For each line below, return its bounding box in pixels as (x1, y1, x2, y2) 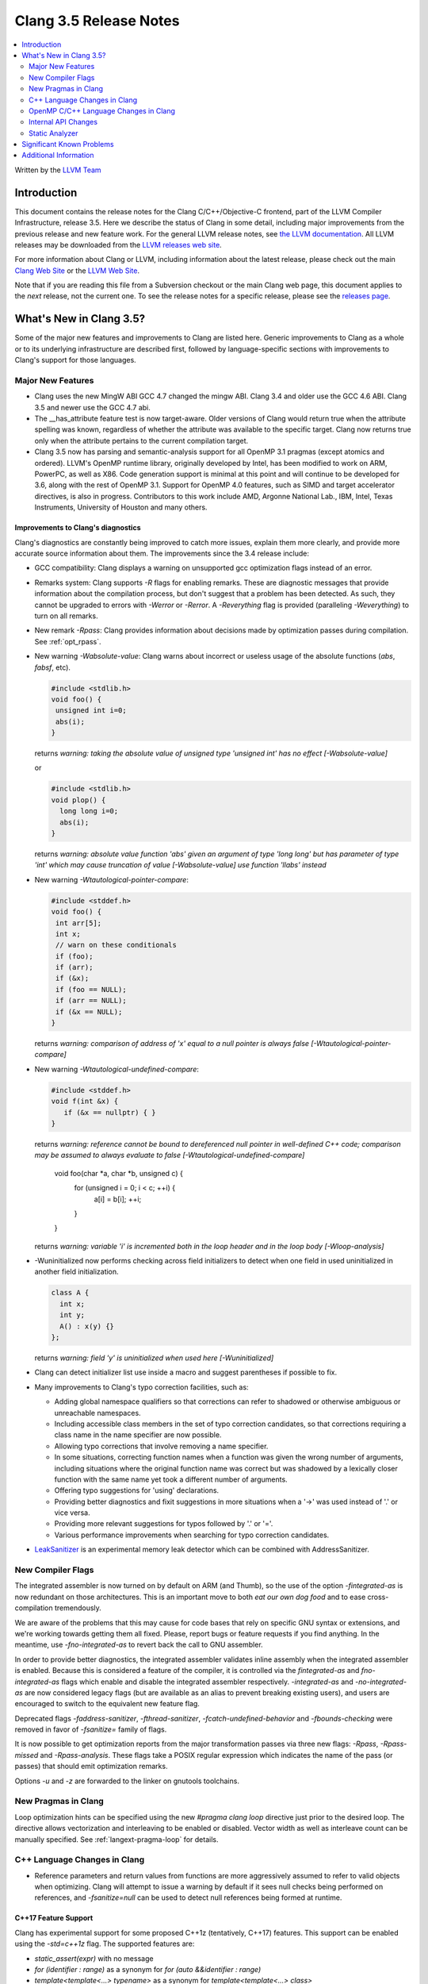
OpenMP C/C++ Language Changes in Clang (29, 106, 176, 115)
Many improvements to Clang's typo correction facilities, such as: (34, 1382, 249, 1392)
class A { (51, 1288, 90, 1298)
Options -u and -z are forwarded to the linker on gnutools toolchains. (14, 1776, 239, 1786)
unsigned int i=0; (55, 706, 127, 715)
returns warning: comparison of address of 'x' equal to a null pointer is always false (34, 1039, 309, 1048)
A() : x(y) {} (59, 1321, 115, 1331)
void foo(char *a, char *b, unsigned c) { (54, 1168, 184, 1178)
